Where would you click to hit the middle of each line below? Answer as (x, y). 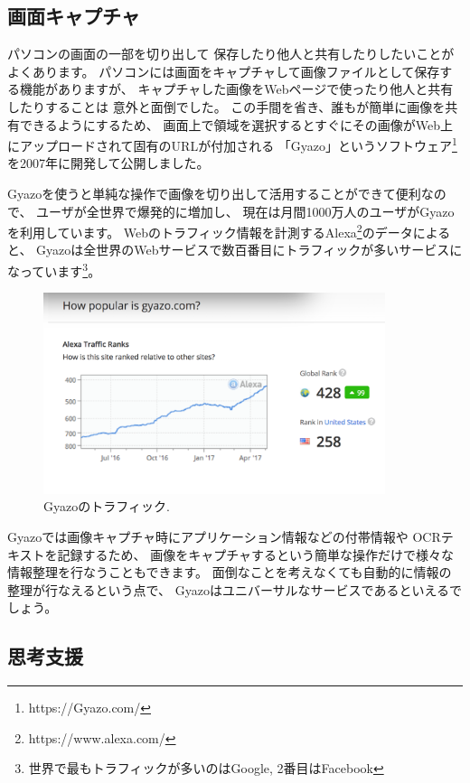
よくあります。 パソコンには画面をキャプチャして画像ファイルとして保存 (224, 71)
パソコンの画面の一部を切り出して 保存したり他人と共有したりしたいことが (231, 54)
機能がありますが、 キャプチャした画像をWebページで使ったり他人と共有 (236, 89)
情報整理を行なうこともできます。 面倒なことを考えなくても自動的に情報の (230, 572)
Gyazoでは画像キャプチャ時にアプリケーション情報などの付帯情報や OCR (224, 537)
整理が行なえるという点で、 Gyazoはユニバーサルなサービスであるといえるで (235, 589)
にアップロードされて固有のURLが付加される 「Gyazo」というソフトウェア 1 (232, 144)
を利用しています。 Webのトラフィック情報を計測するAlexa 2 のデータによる (229, 231)
